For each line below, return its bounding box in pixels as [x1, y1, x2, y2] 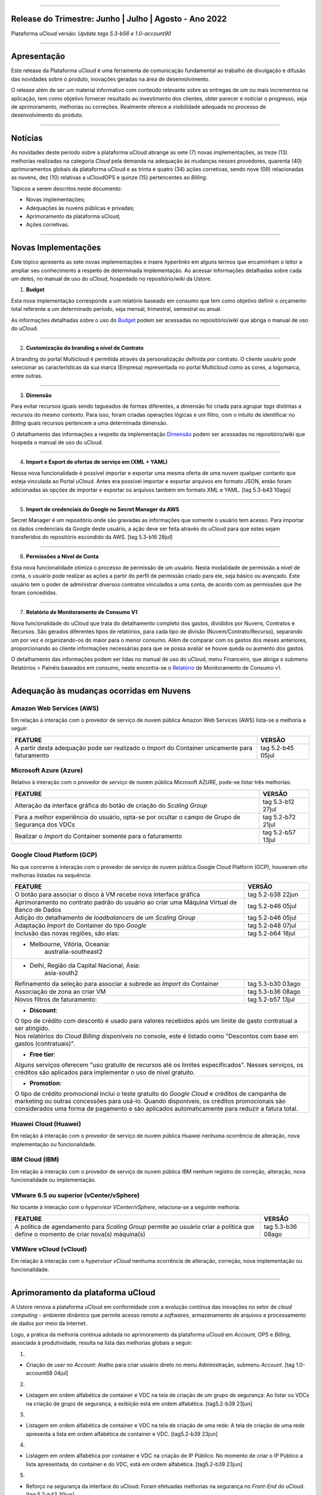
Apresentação [11, 51, 66, 62]
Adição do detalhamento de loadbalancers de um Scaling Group [14, 914, 196, 922]
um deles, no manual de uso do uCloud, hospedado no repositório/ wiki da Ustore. [11, 275, 212, 282]
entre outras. [11, 372, 43, 379]
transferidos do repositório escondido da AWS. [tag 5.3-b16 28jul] [11, 533, 173, 541]
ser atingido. [14, 1024, 50, 1033]
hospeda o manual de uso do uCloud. [11, 438, 104, 446]
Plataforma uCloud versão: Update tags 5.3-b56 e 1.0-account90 [11, 30, 172, 37]
